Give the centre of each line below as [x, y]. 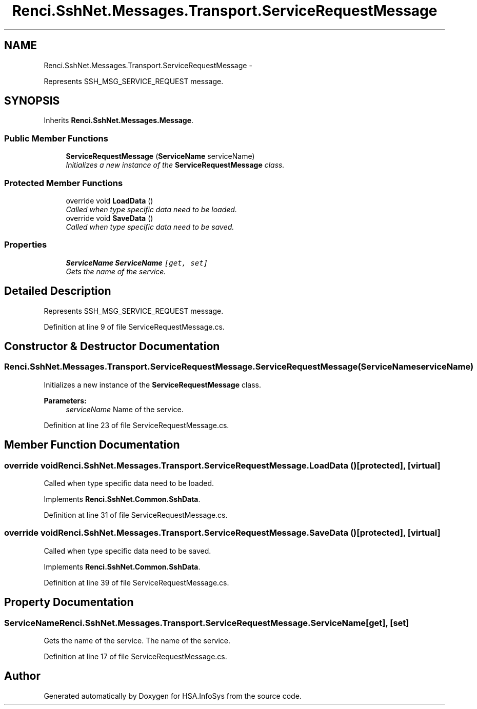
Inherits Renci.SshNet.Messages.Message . [119, 120]
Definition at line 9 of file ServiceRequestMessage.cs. [134, 327]
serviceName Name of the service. [125, 409]
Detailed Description [58, 291]
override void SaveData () [110, 218]
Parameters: [65, 400]
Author [22, 676]
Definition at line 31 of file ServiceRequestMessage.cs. [136, 515]
